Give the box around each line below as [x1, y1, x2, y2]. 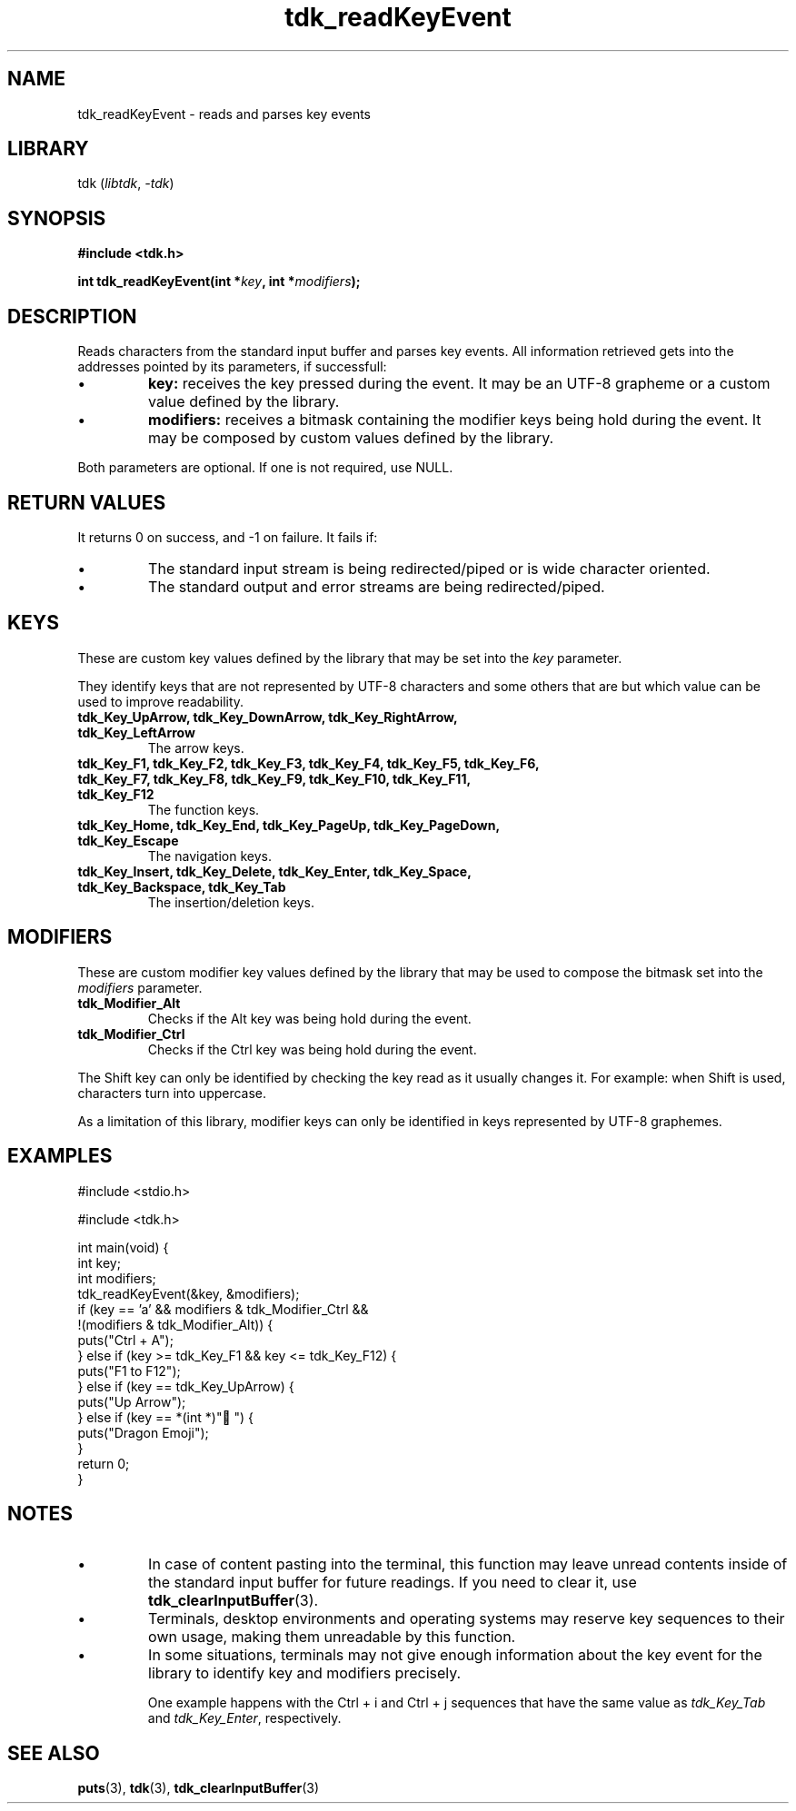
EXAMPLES [7, 1144, 113, 1168]
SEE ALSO [7, 1741, 100, 1765]
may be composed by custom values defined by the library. [148, 429, 554, 448]
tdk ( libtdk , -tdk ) [77, 175, 174, 192]
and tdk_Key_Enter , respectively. [147, 1710, 342, 1727]
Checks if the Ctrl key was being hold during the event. [147, 1041, 477, 1057]
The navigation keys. [147, 847, 272, 864]
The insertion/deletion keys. [147, 894, 315, 910]
